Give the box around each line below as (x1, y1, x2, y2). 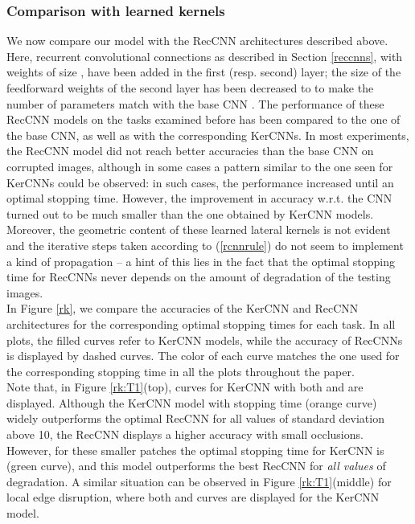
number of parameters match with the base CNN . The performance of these (6, 95, 384, 112)
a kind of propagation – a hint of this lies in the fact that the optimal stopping (6, 252, 395, 269)
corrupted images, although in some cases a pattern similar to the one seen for (6, 158, 393, 174)
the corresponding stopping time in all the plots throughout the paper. (6, 362, 355, 379)
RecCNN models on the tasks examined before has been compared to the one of (6, 111, 401, 128)
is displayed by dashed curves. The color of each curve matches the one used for (6, 347, 400, 364)
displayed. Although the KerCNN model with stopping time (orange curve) (6, 394, 377, 411)
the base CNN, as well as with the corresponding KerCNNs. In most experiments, (6, 126, 409, 143)
